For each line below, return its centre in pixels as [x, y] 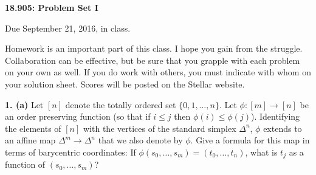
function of [25, 164]
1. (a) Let [24, 104]
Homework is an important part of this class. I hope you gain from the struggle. [154, 48]
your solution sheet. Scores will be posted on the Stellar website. [125, 84]
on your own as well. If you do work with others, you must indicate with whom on [158, 72]
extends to [283, 128]
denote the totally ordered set [121, 104]
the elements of [33, 128]
